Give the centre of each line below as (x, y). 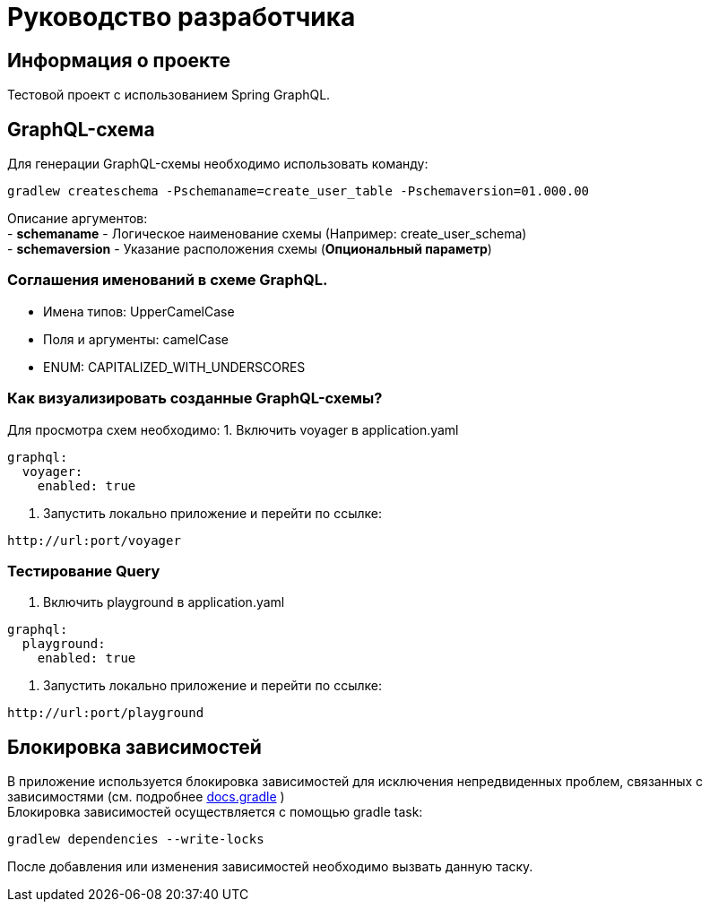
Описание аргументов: (78, 219)
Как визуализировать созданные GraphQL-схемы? (195, 398)
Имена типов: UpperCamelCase (139, 311)
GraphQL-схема (81, 129)
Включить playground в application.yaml (164, 602)
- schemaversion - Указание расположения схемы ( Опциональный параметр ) (250, 249)
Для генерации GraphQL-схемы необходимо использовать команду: (218, 164)
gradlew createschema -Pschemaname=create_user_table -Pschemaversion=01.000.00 (299, 191)
